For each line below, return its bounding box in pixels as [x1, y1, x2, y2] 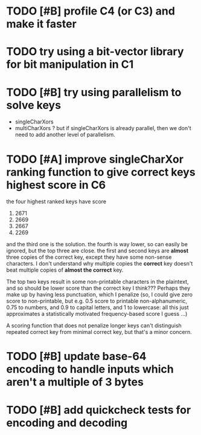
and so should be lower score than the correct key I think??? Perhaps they [6, 284, 191, 292]
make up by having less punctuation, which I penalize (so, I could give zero [6, 291, 193, 298]
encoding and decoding [6, 416, 128, 430]
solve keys [6, 98, 62, 112]
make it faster [6, 17, 77, 31]
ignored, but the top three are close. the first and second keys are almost [6, 247, 189, 255]
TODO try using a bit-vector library [6, 45, 184, 59]
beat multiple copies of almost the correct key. [6, 266, 124, 273]
